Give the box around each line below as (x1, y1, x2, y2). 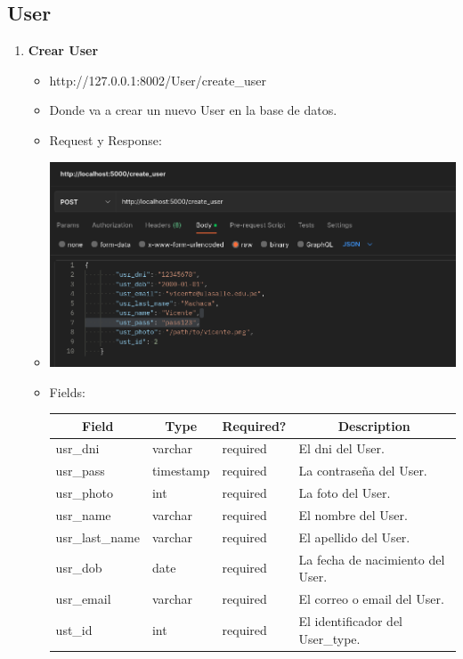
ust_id (55, 620, 93, 639)
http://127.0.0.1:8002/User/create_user (49, 70, 266, 89)
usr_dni (55, 439, 100, 458)
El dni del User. (298, 439, 385, 458)
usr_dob (55, 558, 102, 577)
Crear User (28, 41, 99, 60)
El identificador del (298, 611, 403, 630)
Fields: (49, 382, 85, 401)
